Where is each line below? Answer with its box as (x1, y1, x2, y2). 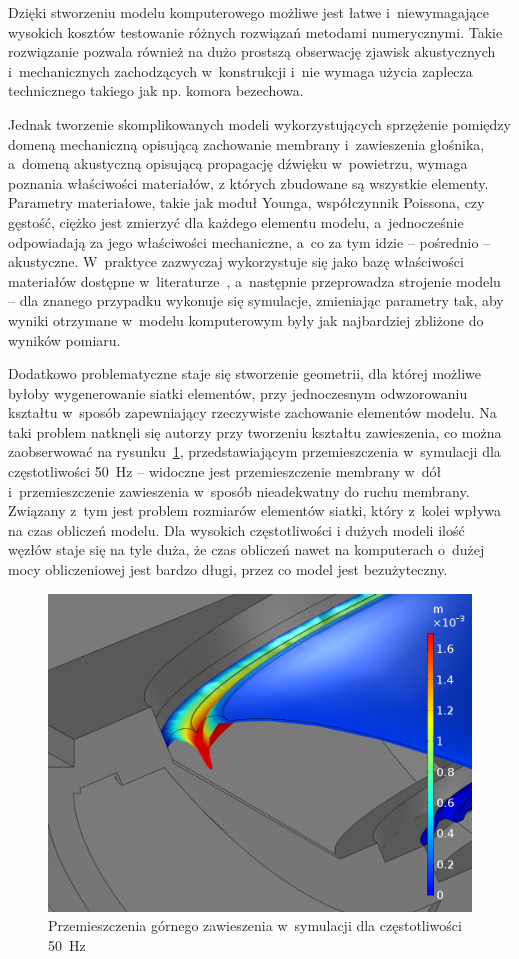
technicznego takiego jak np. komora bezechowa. (8, 80, 304, 101)
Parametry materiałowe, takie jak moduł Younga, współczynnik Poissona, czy (8, 192, 485, 213)
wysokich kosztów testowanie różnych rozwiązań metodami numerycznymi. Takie (8, 21, 503, 42)
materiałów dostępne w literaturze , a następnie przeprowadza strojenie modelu (8, 270, 501, 291)
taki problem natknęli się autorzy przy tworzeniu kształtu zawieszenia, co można (8, 421, 502, 442)
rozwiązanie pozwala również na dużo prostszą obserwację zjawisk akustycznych (8, 41, 496, 62)
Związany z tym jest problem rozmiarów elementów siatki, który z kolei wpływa (8, 500, 502, 521)
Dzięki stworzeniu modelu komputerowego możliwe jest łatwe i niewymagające (8, 2, 490, 22)
